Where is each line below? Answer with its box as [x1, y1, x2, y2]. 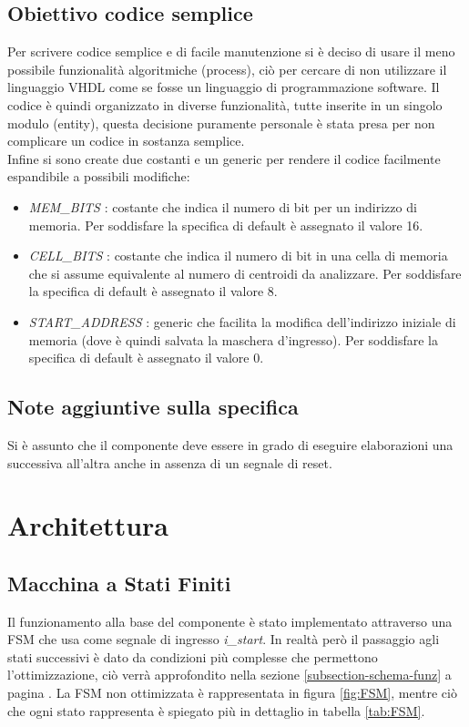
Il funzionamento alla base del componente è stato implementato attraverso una [7, 611, 453, 630]
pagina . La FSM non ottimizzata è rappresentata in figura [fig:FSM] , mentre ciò [7, 683, 457, 702]
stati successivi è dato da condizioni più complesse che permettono [7, 647, 378, 666]
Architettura [7, 507, 168, 544]
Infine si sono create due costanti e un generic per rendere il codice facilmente [7, 148, 441, 168]
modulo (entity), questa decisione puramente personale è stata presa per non [7, 113, 435, 132]
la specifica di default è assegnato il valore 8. [28, 282, 278, 301]
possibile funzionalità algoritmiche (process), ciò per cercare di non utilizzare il [7, 59, 447, 78]
